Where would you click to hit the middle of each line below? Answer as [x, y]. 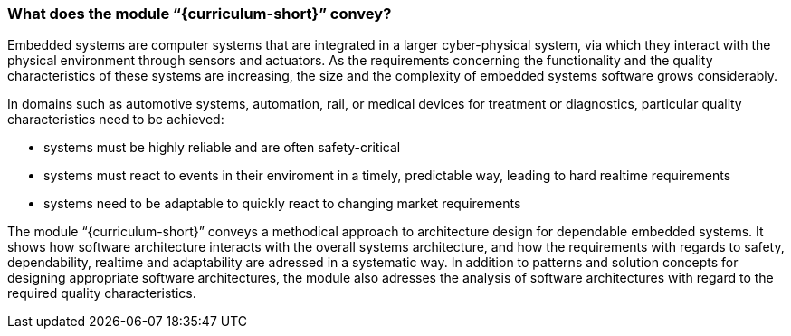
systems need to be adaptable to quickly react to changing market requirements [282, 204]
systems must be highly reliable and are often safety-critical [222, 148]
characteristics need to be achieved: [116, 120]
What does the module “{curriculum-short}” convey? [200, 14]
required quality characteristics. [102, 293]
